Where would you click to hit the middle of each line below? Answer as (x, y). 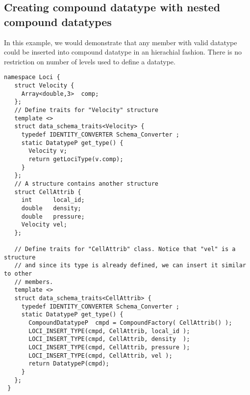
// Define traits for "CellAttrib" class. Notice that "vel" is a (125, 249)
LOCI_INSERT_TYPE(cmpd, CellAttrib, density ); (109, 339)
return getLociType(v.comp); (76, 159)
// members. (34, 282)
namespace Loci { (32, 77)
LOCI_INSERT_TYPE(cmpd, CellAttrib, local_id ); (109, 331)
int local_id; (53, 200)
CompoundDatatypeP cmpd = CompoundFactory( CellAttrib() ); (130, 323)
